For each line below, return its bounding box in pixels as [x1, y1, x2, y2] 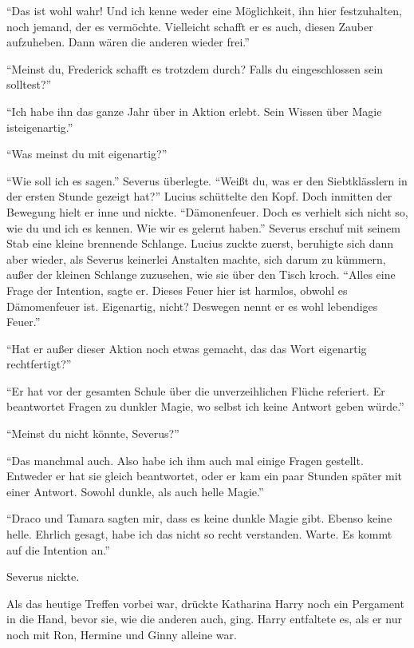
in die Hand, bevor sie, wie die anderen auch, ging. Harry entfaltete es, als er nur [6, 610, 402, 627]
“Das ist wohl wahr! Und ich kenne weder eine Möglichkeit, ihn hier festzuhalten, [6, 2, 402, 18]
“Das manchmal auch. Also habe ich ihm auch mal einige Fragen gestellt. [6, 451, 364, 468]
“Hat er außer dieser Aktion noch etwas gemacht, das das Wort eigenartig [6, 340, 367, 356]
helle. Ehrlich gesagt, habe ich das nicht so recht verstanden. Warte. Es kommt [6, 526, 392, 543]
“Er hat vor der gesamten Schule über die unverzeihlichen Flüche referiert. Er [6, 382, 385, 399]
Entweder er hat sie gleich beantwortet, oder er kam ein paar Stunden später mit [6, 467, 403, 484]
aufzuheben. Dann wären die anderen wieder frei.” [6, 34, 250, 50]
